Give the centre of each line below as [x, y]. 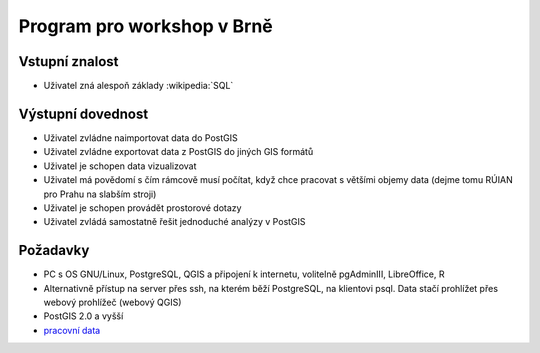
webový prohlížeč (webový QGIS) [112, 302]
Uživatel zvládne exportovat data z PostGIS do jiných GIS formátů [178, 152]
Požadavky [54, 250]
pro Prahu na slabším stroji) [100, 194]
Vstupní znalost [68, 61]
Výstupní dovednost [83, 113]
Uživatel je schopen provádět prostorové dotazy [142, 207]
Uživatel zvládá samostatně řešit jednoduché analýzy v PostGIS [174, 222]
